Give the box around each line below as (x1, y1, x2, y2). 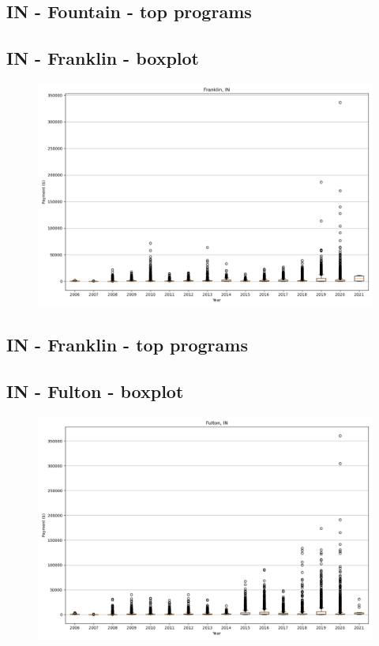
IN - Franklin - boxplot (6, 46, 199, 70)
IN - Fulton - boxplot (6, 379, 184, 404)
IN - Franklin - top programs (6, 332, 248, 357)
